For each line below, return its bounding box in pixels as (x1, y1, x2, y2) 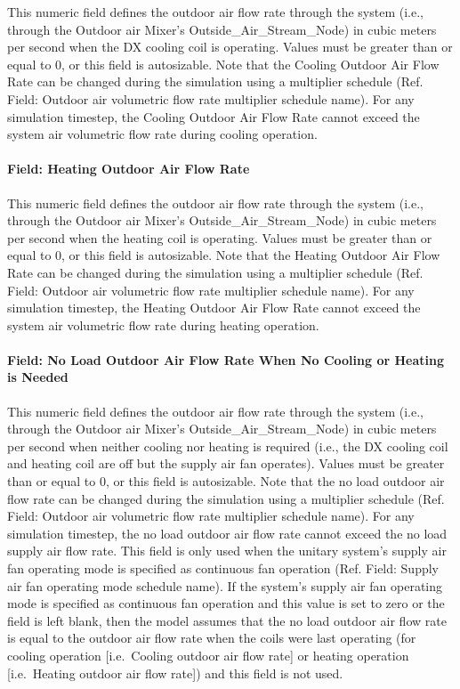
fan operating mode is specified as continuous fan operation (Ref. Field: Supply (7, 559, 439, 578)
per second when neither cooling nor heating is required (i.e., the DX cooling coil (7, 436, 448, 455)
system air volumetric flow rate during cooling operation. (7, 125, 318, 143)
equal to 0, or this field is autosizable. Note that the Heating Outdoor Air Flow (7, 246, 440, 264)
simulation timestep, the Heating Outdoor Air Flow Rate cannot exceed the (7, 298, 421, 317)
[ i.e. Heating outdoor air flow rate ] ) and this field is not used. (7, 663, 343, 682)
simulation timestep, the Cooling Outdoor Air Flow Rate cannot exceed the (7, 107, 420, 126)
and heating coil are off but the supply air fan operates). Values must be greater (7, 454, 445, 473)
